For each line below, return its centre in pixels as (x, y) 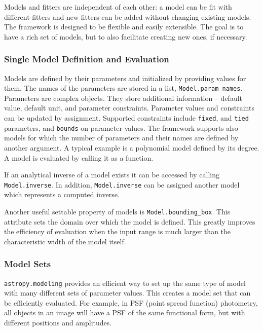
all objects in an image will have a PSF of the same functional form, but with (125, 312)
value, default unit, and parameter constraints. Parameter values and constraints (129, 108)
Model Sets (28, 264)
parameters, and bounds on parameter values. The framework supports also (121, 127)
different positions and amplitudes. (58, 323)
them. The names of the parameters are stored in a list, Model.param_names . (123, 88)
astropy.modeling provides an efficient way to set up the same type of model (125, 283)
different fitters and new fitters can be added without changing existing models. (128, 16)
